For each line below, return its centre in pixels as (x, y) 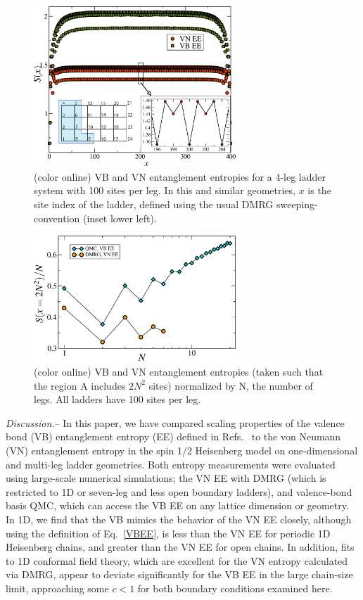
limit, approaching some (57, 588)
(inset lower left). (120, 218)
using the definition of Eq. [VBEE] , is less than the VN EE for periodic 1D (168, 533)
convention (57, 218)
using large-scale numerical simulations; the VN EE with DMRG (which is (166, 478)
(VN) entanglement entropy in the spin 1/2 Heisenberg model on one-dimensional (182, 450)
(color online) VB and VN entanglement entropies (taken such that (179, 371)
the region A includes (80, 385)
